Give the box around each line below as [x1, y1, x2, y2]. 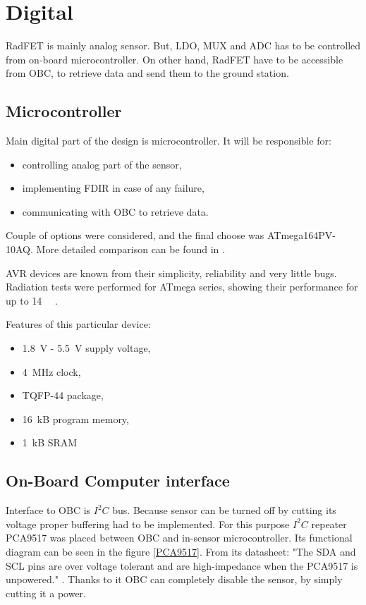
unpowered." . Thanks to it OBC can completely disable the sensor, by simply [6, 572, 343, 587]
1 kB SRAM [22, 435, 78, 450]
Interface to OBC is [6, 503, 91, 518]
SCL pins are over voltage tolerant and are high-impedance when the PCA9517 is [6, 558, 358, 573]
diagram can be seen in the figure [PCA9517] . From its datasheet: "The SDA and [6, 544, 356, 558]
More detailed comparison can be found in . [36, 242, 225, 257]
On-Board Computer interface [6, 470, 230, 491]
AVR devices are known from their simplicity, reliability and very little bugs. [6, 265, 337, 280]
